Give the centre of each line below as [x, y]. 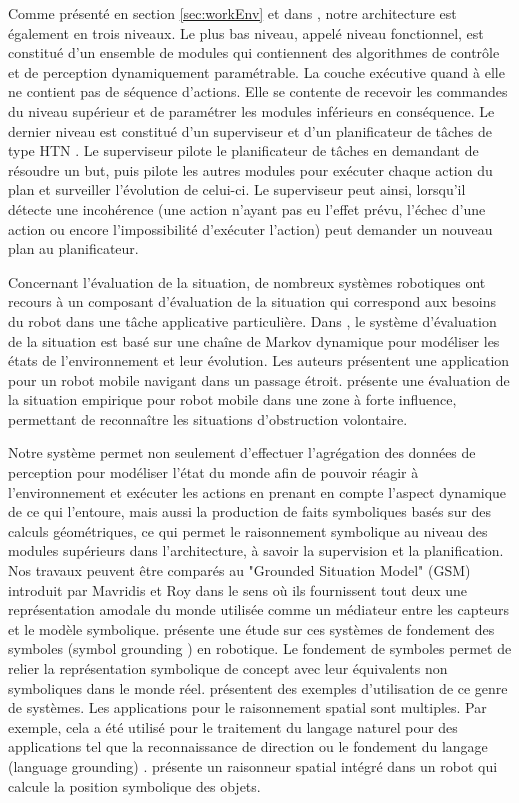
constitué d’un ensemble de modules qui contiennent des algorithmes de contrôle [254, 52]
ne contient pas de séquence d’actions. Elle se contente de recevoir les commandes [258, 91]
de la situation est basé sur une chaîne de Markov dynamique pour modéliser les [254, 340]
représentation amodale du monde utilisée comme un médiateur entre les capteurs [258, 609]
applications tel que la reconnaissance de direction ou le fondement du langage [248, 746]
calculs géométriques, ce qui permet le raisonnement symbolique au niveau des [248, 530]
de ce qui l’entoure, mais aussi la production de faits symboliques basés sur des [250, 511]
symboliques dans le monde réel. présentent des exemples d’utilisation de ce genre [258, 687]
